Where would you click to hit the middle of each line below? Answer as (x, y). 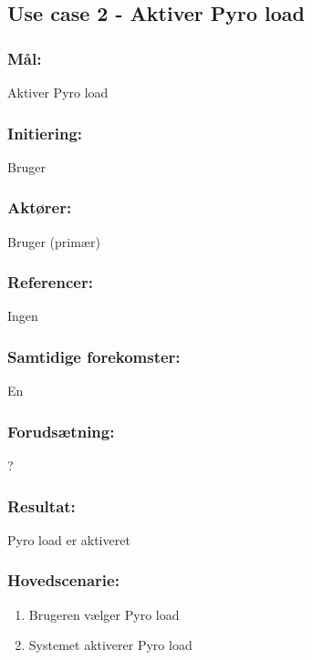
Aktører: (40, 207)
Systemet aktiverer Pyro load (110, 645)
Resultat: (42, 505)
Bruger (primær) (54, 241)
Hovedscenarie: (63, 580)
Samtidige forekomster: (94, 356)
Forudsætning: (61, 431)
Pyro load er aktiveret (69, 539)
